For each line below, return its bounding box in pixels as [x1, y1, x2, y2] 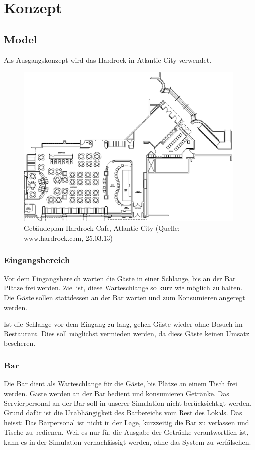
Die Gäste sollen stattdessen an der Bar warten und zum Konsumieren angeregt [4, 292, 245, 303]
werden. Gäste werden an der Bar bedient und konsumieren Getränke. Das [4, 388, 229, 398]
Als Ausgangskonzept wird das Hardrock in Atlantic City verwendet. [4, 54, 212, 65]
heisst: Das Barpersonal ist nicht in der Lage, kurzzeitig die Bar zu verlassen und [4, 417, 249, 427]
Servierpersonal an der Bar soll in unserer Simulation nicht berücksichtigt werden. [4, 398, 252, 408]
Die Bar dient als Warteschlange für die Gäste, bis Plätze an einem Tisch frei [4, 378, 237, 389]
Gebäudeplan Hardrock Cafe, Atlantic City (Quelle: [24, 223, 180, 233]
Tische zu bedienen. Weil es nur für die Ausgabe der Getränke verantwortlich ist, [4, 427, 249, 437]
